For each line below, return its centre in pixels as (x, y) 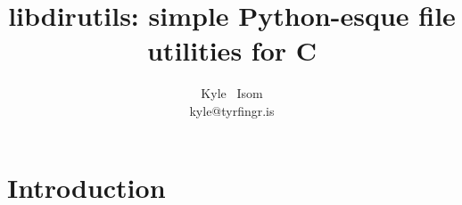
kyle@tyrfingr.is (232, 110)
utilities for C (232, 50)
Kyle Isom (232, 93)
